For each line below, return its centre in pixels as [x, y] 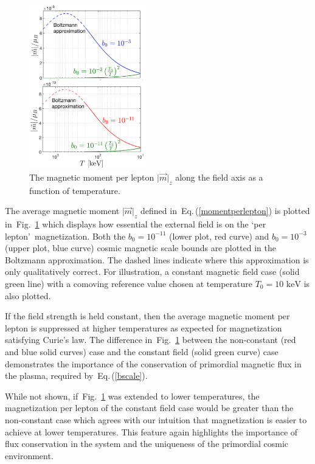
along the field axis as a [219, 177]
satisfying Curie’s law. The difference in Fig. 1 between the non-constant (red [151, 340]
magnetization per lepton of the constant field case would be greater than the [149, 408]
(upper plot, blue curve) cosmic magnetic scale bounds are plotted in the [141, 248]
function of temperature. [75, 190]
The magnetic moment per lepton [92, 177]
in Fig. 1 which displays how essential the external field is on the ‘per [136, 224]
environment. [29, 455]
